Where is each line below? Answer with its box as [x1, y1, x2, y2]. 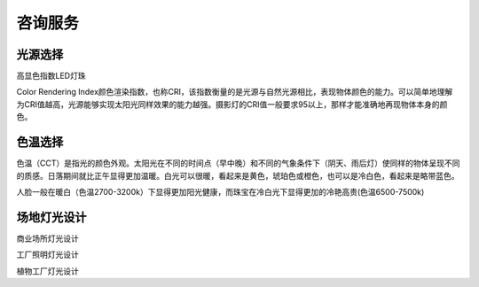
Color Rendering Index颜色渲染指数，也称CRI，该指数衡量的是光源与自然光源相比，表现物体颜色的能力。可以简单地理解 [16, 87, 453, 97]
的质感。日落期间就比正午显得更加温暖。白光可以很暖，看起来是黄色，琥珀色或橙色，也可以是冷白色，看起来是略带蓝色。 [16, 170, 459, 181]
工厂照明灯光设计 [16, 249, 79, 260]
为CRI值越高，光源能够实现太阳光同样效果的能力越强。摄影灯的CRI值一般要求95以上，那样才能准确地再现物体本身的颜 [16, 98, 448, 110]
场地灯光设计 [16, 209, 87, 225]
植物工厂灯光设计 [16, 266, 79, 276]
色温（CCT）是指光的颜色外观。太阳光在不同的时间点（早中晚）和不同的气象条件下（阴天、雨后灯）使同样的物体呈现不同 [16, 158, 460, 168]
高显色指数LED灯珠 [16, 71, 86, 81]
